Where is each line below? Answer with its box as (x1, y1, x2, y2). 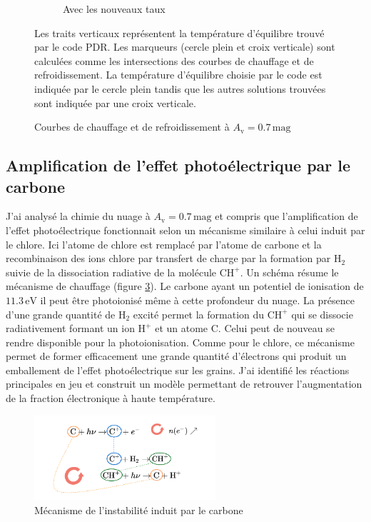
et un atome (155, 321, 208, 336)
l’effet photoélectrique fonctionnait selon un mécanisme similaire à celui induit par (6, 222, 365, 237)
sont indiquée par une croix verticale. (34, 95, 196, 110)
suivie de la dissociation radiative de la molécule (6, 264, 217, 279)
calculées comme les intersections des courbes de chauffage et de (34, 53, 314, 68)
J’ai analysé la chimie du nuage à (6, 209, 151, 224)
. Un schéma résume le (240, 264, 339, 279)
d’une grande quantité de (6, 306, 116, 321)
